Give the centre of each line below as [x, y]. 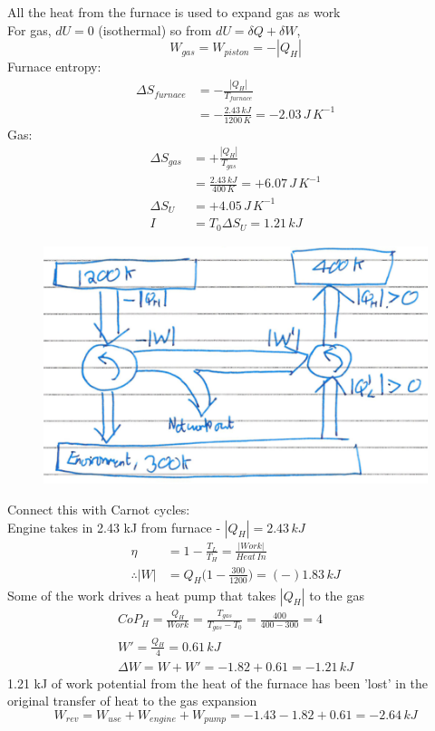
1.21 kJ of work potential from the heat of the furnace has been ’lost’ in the [218, 683]
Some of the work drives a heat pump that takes [142, 595]
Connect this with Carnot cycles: [99, 509]
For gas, [29, 29]
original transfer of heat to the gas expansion [132, 701]
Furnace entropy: [54, 67]
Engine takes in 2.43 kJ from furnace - [114, 527]
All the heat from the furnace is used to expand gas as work [174, 12]
